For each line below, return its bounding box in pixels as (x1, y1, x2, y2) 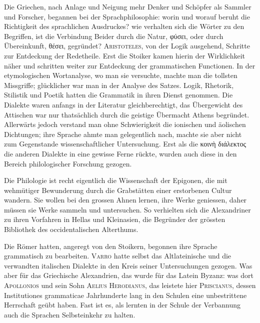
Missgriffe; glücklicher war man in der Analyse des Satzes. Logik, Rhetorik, (4, 79, 234, 90)
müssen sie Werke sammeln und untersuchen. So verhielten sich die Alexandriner (4, 204, 251, 214)
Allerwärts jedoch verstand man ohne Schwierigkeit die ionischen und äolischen (4, 119, 246, 129)
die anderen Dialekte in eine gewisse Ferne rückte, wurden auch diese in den (4, 148, 237, 158)
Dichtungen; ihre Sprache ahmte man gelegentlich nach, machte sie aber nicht (4, 128, 242, 139)
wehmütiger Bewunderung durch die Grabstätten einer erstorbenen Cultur (4, 184, 232, 195)
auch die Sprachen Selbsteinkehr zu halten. (4, 309, 135, 319)
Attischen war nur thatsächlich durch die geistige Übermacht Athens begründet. (4, 109, 249, 119)
